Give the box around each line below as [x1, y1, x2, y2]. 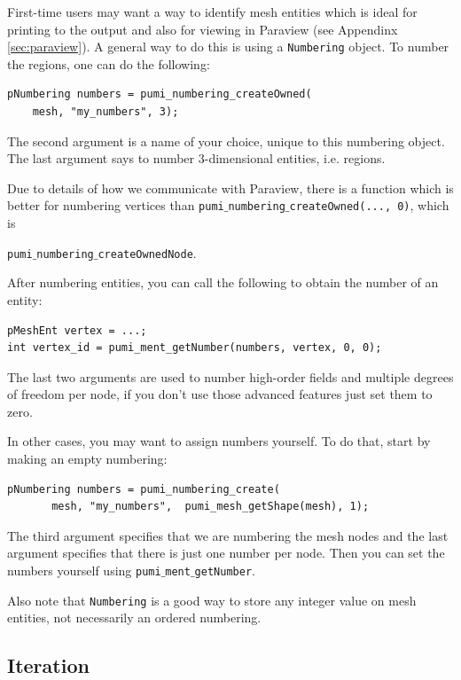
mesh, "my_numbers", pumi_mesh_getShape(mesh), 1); [51, 500, 370, 513]
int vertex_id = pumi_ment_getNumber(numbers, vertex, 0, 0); [7, 341, 382, 355]
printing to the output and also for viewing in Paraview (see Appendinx [7, 20, 398, 38]
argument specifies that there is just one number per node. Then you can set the [7, 543, 445, 562]
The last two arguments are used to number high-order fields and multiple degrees [7, 367, 454, 386]
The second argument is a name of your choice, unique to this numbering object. [7, 131, 445, 150]
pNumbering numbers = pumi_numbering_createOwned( [7, 88, 312, 101]
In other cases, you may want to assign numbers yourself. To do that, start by [7, 432, 431, 450]
